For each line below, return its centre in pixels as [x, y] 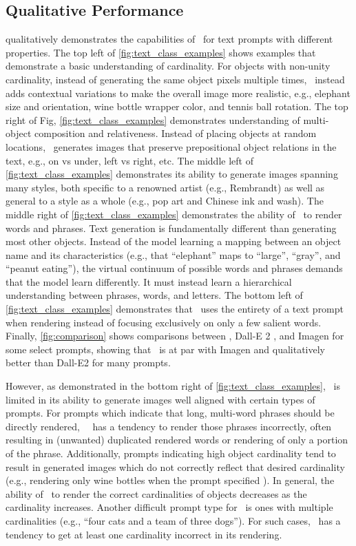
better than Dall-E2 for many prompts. [88, 363]
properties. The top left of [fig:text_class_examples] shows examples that [161, 52]
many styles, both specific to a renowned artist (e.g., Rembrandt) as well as [165, 187]
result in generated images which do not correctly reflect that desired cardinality [175, 466]
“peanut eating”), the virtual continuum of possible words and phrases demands [174, 268]
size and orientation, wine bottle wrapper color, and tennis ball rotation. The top [177, 106]
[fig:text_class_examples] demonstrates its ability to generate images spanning [172, 174]
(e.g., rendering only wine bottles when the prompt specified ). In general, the [170, 480]
